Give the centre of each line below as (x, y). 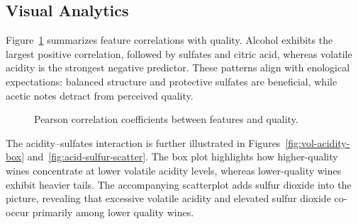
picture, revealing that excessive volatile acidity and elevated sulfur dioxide (168, 198)
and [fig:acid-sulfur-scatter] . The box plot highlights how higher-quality (183, 157)
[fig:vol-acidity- (318, 142)
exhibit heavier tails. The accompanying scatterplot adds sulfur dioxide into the (179, 184)
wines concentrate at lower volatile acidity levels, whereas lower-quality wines (174, 170)
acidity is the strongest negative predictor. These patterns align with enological (178, 67)
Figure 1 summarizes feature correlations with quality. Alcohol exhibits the (169, 40)
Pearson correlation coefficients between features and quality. (166, 119)
